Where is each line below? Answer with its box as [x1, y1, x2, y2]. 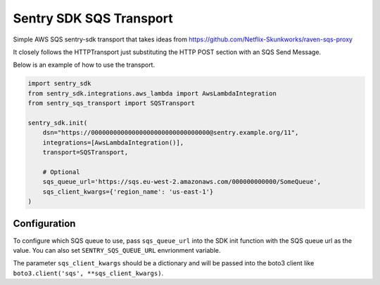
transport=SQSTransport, [42, 148, 129, 157]
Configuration [13, 218, 76, 230]
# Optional [42, 168, 80, 175]
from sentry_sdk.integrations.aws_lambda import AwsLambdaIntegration [27, 89, 277, 98]
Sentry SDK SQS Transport [13, 11, 173, 26]
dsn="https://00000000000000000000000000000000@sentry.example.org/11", [42, 128, 299, 137]
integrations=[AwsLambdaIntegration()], [42, 138, 184, 147]
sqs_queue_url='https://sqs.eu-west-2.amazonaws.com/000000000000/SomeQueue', [42, 178, 322, 186]
